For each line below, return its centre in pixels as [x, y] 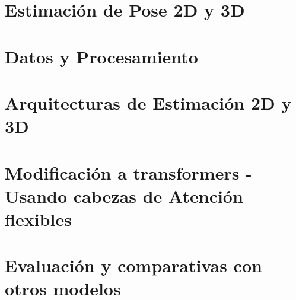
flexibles [38, 218]
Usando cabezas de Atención [124, 195]
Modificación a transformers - [128, 172]
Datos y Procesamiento [101, 56]
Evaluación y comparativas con [133, 265]
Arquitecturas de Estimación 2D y [148, 102]
